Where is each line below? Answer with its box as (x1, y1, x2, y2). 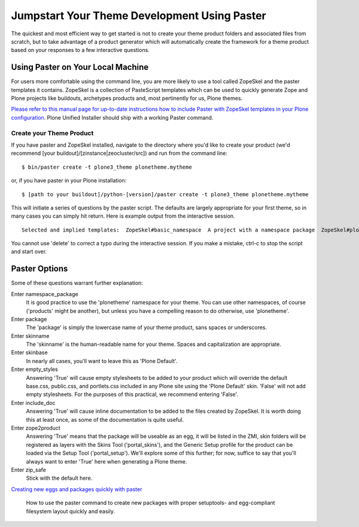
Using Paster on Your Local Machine (11, 62, 149, 72)
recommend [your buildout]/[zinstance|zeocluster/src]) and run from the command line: (11, 150, 227, 157)
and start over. (11, 248, 47, 255)
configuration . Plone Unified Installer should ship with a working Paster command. (11, 114, 214, 121)
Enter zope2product (11, 425, 61, 431)
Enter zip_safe (11, 466, 46, 473)
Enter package (11, 315, 47, 322)
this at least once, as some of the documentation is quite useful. (26, 416, 184, 423)
